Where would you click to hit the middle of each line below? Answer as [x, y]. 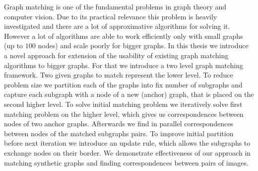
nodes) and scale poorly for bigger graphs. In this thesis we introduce [143, 45]
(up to [14, 45]
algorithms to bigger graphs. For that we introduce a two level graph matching [124, 65]
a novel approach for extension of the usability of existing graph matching [116, 55]
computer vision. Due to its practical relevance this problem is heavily [111, 16]
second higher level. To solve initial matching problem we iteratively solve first [123, 104]
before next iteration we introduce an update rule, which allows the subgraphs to [127, 143]
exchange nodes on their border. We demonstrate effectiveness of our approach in [128, 152]
